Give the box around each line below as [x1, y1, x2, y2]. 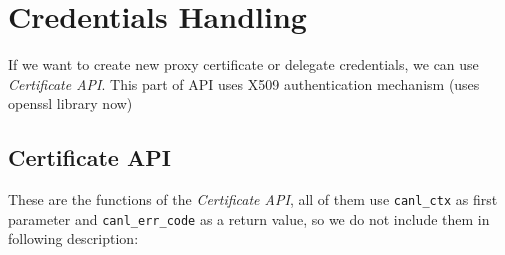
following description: [8, 228, 139, 249]
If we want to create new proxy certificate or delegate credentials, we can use [8, 54, 479, 75]
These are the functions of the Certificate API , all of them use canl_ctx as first [8, 189, 498, 210]
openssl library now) [8, 93, 133, 114]
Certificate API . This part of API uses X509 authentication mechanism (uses [8, 73, 480, 94]
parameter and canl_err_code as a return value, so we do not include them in [8, 208, 490, 229]
